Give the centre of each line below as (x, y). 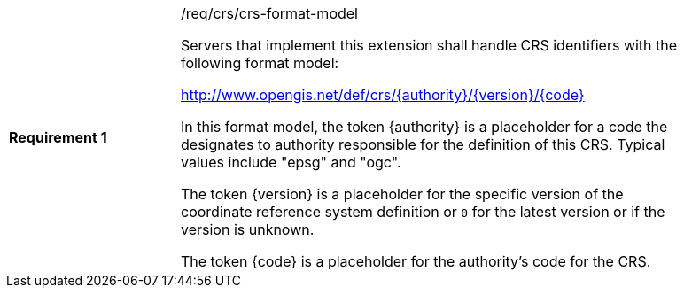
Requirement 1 (58, 137)
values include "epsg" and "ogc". (291, 162)
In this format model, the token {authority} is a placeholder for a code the (424, 127)
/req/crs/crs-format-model (269, 13)
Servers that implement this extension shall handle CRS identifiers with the (429, 45)
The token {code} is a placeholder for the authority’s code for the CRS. (416, 261)
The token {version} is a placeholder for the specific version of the (402, 194)
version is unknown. (248, 229)
